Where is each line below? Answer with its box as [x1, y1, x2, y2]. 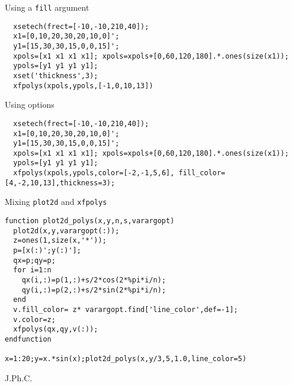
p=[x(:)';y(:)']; [13, 246, 81, 255]
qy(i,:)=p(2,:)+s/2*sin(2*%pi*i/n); [21, 285, 166, 294]
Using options [5, 98, 54, 111]
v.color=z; [13, 315, 56, 324]
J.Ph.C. [5, 371, 33, 384]
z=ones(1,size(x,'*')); [13, 236, 107, 245]
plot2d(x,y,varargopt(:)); [13, 226, 120, 235]
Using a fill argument [5, 1, 89, 13]
